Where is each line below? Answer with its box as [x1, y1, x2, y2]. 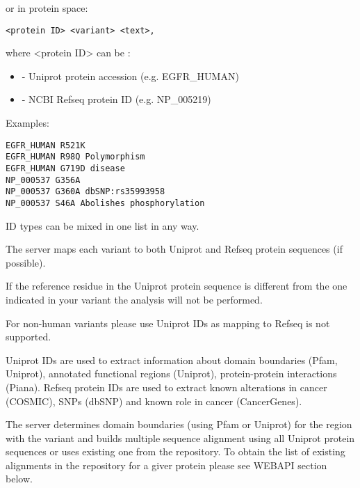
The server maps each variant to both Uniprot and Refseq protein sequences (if [6, 242, 343, 256]
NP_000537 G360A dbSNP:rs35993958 [6, 187, 165, 197]
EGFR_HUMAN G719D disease [6, 163, 125, 173]
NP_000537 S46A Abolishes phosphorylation [6, 198, 205, 208]
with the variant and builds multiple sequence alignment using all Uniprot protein [6, 430, 355, 445]
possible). [6, 255, 46, 269]
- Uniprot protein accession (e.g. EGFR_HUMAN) [22, 68, 239, 83]
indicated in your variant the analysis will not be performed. [6, 292, 263, 306]
